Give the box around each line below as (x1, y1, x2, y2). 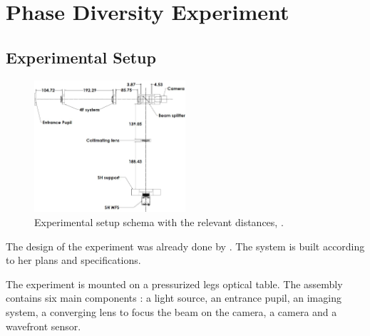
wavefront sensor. (6, 318, 81, 333)
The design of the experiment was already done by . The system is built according (6, 238, 365, 253)
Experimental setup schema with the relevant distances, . (34, 215, 284, 230)
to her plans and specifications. (6, 253, 141, 268)
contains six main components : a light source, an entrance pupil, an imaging (6, 290, 341, 305)
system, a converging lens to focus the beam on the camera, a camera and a (6, 304, 337, 319)
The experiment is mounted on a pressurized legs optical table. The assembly (6, 276, 343, 291)
